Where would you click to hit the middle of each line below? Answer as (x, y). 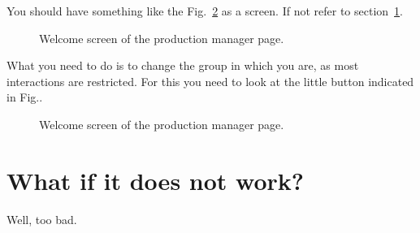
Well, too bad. (42, 219)
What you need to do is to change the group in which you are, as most (183, 65)
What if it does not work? (155, 180)
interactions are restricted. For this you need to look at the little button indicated (210, 81)
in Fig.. (25, 97)
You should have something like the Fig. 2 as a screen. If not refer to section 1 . (205, 11)
